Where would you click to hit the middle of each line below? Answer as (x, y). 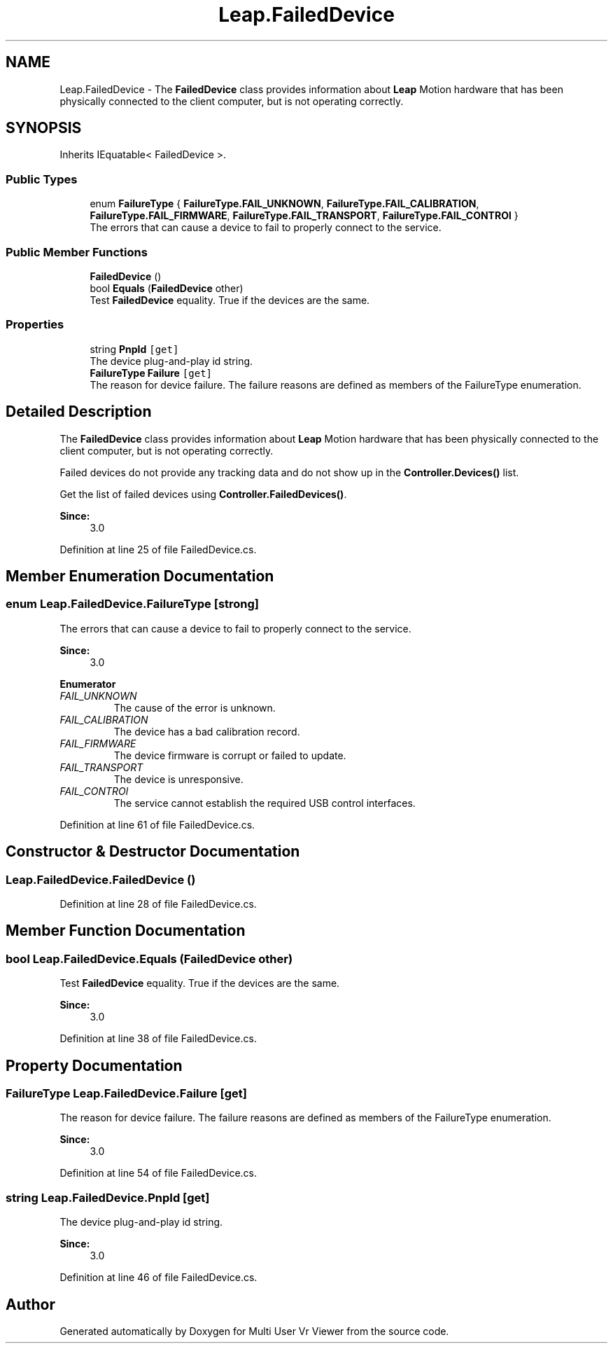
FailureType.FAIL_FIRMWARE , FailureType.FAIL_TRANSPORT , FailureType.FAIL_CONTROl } (304, 216)
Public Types (42, 179)
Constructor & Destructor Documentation (153, 852)
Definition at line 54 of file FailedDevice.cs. (158, 1173)
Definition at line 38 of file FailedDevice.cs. (158, 1039)
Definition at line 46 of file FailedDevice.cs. (158, 1278)
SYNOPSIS (44, 128)
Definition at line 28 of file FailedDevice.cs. (158, 904)
